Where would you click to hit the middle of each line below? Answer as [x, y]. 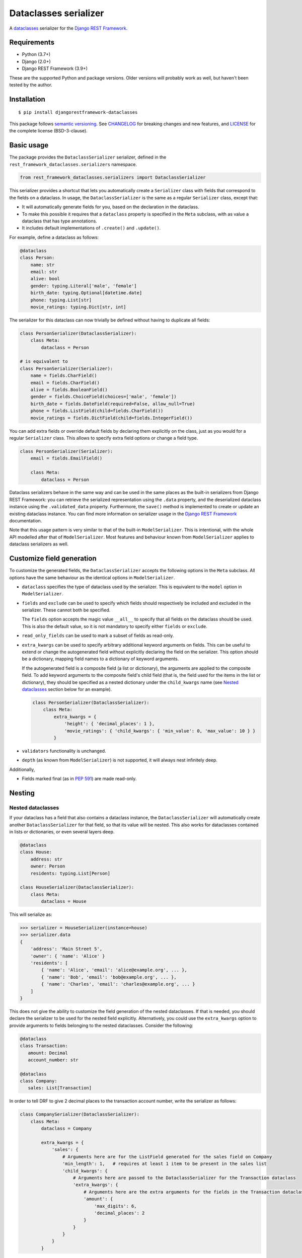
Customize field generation [53, 559]
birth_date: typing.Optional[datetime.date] [86, 293]
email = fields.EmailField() [66, 458]
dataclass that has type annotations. [60, 221]
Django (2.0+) [36, 61]
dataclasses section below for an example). [67, 689]
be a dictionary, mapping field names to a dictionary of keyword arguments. [100, 659]
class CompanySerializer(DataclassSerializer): [80, 1114]
